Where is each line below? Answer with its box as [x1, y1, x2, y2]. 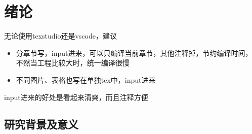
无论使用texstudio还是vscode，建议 [4, 30, 117, 41]
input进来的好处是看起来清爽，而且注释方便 [4, 91, 148, 102]
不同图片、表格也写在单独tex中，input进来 [16, 74, 156, 85]
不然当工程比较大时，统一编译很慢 [16, 57, 130, 68]
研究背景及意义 [4, 116, 78, 132]
